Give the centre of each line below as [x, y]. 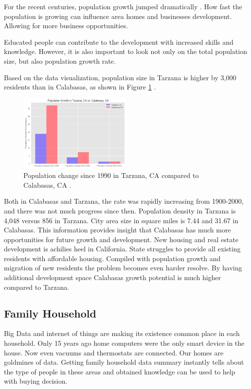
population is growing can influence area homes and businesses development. [118, 16]
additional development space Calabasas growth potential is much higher [113, 277]
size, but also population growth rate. [60, 61]
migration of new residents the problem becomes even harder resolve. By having [123, 268]
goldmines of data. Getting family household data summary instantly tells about [124, 362]
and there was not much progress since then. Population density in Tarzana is [120, 210]
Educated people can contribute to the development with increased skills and [119, 42]
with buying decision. [36, 381]
